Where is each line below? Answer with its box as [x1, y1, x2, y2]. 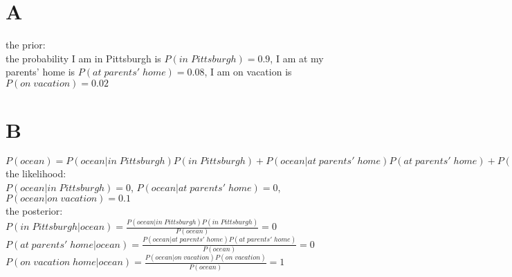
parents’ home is [6, 64, 75, 79]
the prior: [6, 37, 46, 52]
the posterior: [6, 204, 63, 218]
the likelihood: [6, 166, 66, 181]
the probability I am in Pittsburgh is [6, 51, 161, 65]
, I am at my [270, 51, 324, 65]
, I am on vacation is [204, 64, 292, 79]
